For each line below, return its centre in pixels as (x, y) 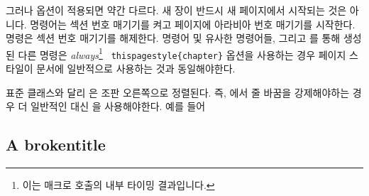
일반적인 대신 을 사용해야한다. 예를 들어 (118, 106)
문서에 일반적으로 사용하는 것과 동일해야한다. (136, 69)
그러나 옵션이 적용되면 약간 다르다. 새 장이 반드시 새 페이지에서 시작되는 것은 (176, 10)
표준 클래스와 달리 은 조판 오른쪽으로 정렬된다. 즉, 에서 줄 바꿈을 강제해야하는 (178, 92)
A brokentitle (56, 145)
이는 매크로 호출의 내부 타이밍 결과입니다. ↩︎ (119, 185)
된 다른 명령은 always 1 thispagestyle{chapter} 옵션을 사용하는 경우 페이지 (176, 53)
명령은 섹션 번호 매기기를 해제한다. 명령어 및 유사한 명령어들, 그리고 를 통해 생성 (184, 38)
